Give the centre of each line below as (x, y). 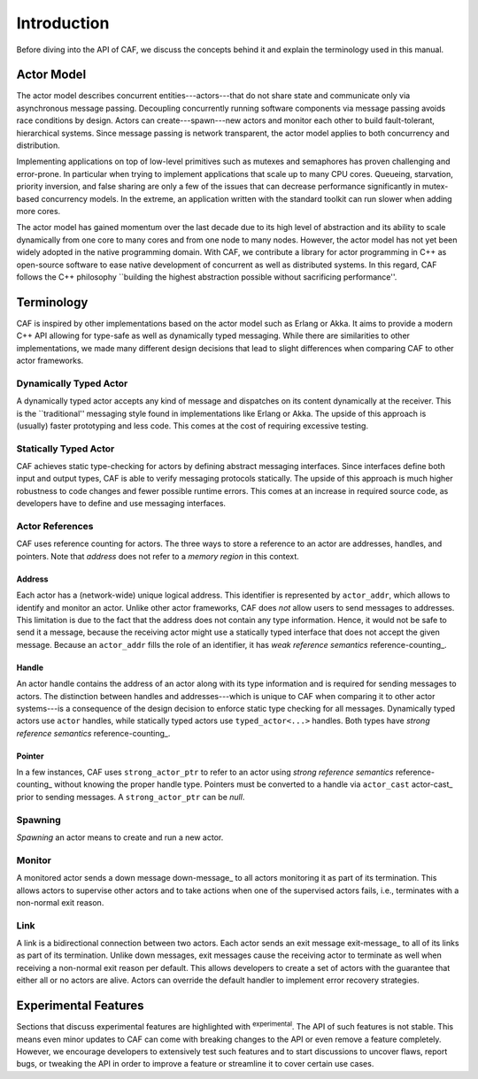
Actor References (55, 526)
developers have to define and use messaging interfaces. (121, 504)
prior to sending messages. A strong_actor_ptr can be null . (131, 797)
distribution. (39, 145)
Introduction (63, 23)
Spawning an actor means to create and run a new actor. (120, 837)
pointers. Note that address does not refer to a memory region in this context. (158, 556)
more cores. (39, 211)
